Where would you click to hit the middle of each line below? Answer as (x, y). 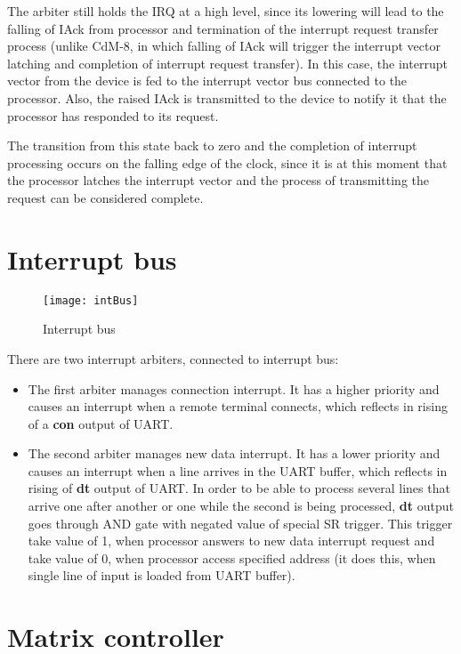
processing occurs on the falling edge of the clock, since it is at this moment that (227, 162)
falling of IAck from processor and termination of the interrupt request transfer (223, 28)
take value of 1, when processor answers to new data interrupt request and (231, 541)
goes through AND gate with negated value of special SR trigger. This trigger (240, 523)
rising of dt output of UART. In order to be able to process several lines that (239, 488)
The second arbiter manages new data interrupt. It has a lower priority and (234, 453)
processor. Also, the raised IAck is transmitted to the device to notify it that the (227, 97)
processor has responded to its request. (113, 115)
